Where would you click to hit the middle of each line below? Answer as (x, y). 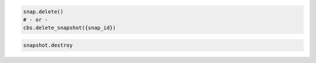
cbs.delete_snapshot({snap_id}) (70, 28)
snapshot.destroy (48, 45)
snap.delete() (43, 11)
